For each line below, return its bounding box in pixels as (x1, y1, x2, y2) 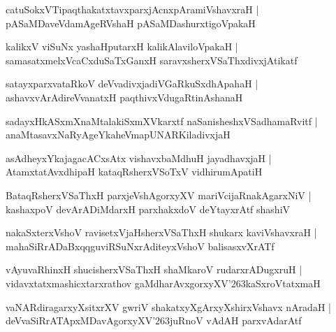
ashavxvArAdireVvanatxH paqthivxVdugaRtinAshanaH (6, 89, 243, 104)
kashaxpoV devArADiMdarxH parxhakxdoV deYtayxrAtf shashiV (6, 201, 291, 216)
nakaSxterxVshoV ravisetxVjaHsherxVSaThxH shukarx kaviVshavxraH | (6, 225, 317, 240)
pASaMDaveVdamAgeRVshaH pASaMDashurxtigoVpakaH (6, 15, 256, 30)
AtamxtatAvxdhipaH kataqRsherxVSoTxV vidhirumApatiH (6, 164, 263, 179)
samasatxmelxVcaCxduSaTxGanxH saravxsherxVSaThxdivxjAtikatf (6, 52, 298, 67)
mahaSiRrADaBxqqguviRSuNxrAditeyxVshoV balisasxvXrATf (6, 238, 275, 253)
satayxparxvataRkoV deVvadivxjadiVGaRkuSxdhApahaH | (6, 76, 258, 91)
